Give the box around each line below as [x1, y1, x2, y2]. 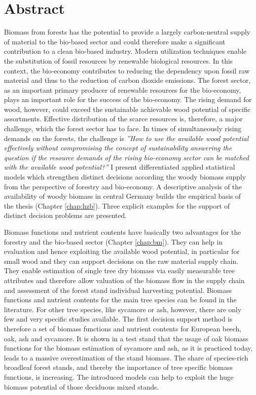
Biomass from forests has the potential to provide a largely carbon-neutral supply [4, 27, 251, 37]
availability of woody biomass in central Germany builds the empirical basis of [4, 191, 241, 201]
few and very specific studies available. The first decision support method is [4, 314, 233, 324]
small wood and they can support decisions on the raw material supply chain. [4, 255, 238, 266]
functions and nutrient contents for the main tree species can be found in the [4, 294, 237, 305]
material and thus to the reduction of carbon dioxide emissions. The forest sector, [4, 75, 251, 85]
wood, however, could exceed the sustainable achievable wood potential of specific [4, 104, 251, 114]
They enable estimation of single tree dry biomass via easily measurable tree [4, 265, 235, 276]
